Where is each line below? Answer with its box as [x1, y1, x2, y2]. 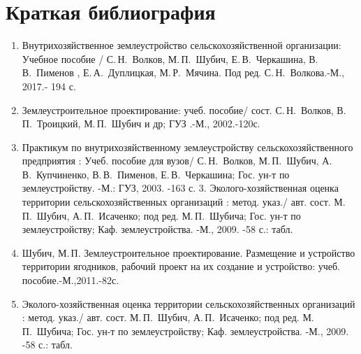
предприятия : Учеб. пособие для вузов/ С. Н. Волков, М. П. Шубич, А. [22, 153, 332, 168]
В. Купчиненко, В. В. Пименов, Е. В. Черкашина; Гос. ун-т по [22, 167, 290, 181]
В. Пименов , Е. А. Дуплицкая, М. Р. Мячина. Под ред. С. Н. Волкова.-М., [22, 65, 345, 80]
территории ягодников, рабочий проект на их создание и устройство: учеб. [22, 259, 340, 274]
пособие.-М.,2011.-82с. [22, 273, 119, 288]
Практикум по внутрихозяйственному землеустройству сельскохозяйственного [22, 139, 353, 154]
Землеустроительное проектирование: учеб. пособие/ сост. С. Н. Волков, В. [22, 102, 346, 117]
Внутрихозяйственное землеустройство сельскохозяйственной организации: [22, 38, 341, 52]
